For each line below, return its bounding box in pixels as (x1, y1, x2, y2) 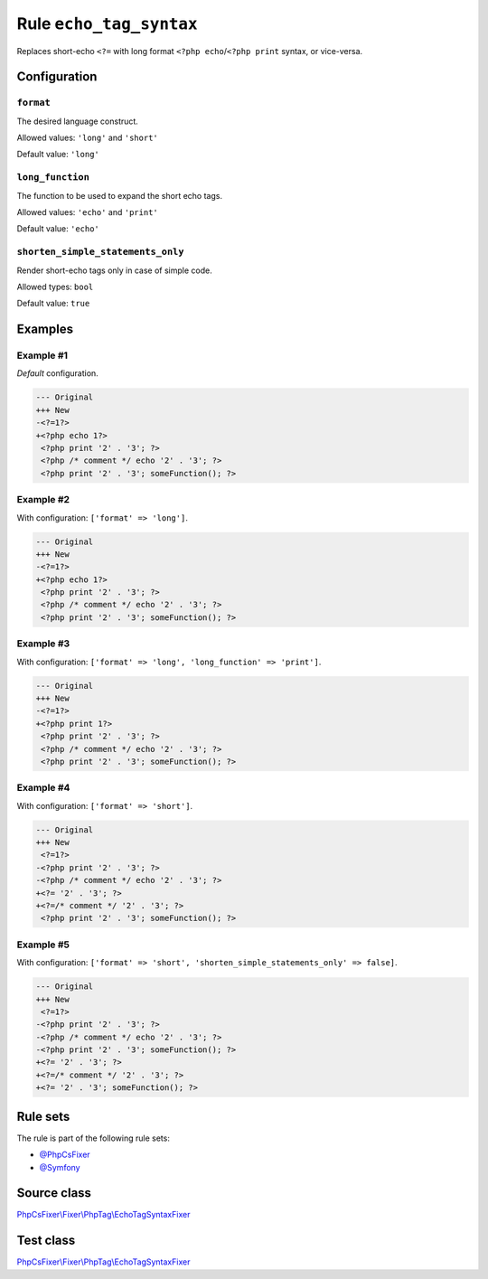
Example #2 (16, 494, 70, 506)
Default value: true (16, 298, 90, 309)
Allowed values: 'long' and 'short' (16, 132, 158, 144)
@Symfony (39, 1161, 80, 1172)
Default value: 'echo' (16, 223, 99, 234)
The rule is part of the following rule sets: (16, 1133, 171, 1143)
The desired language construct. (16, 116, 139, 127)
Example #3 (16, 637, 70, 650)
